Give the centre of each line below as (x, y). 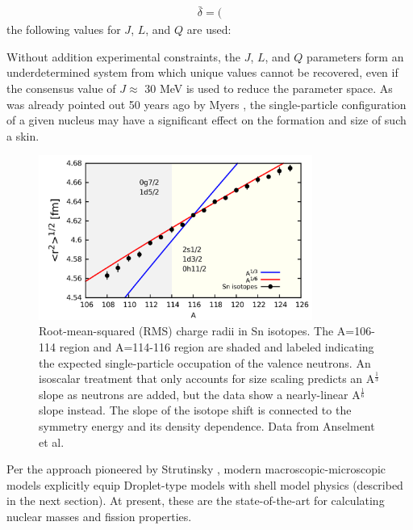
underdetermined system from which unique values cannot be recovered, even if (202, 72)
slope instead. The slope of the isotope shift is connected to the (195, 410)
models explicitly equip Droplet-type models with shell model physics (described (205, 484)
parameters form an (355, 56)
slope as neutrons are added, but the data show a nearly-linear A (200, 394)
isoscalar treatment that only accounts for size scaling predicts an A (207, 379)
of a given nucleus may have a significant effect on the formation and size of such (206, 120)
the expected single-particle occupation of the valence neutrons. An (205, 362)
